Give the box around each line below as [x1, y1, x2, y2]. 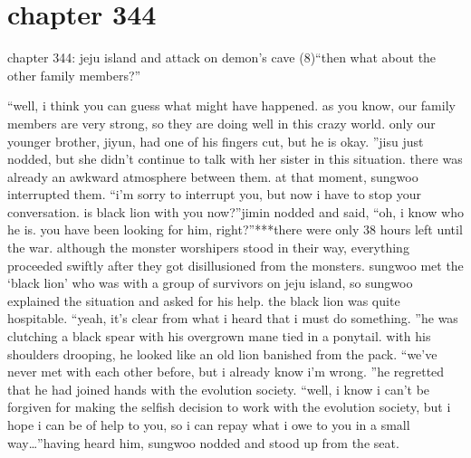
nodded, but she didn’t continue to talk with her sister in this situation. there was [7, 149, 463, 168]
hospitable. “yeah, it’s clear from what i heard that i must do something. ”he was [7, 309, 458, 328]
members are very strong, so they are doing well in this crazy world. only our [7, 113, 436, 132]
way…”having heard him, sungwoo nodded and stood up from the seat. [7, 433, 399, 452]
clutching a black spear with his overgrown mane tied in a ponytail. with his [7, 327, 431, 346]
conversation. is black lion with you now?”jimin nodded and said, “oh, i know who [7, 202, 464, 221]
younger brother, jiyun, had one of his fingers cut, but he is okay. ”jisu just [7, 131, 424, 150]
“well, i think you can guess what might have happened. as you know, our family [7, 96, 456, 115]
